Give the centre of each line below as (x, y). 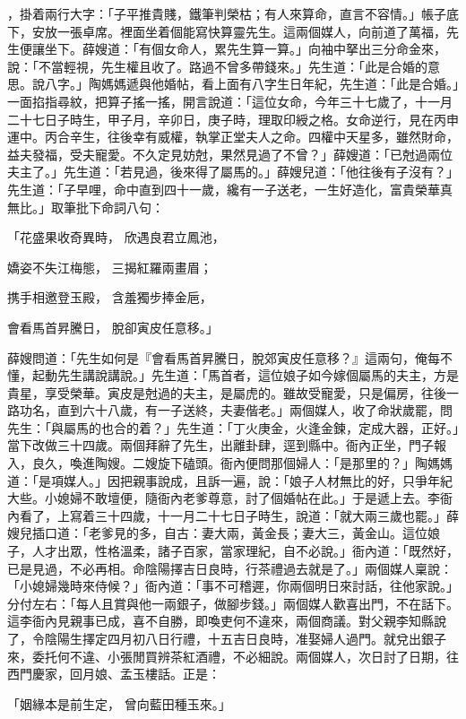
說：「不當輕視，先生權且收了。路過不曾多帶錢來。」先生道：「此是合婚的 (217, 66)
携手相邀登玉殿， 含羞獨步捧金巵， (110, 297)
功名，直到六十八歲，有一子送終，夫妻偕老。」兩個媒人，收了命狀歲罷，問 (236, 410)
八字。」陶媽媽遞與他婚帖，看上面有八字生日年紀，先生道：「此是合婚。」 (251, 84)
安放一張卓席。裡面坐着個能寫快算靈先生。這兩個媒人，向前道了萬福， (239, 31)
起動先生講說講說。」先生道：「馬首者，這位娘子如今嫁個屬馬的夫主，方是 (245, 375)
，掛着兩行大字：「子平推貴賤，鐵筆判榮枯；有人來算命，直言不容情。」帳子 (227, 13)
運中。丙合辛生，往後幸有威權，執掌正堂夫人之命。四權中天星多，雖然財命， (233, 137)
